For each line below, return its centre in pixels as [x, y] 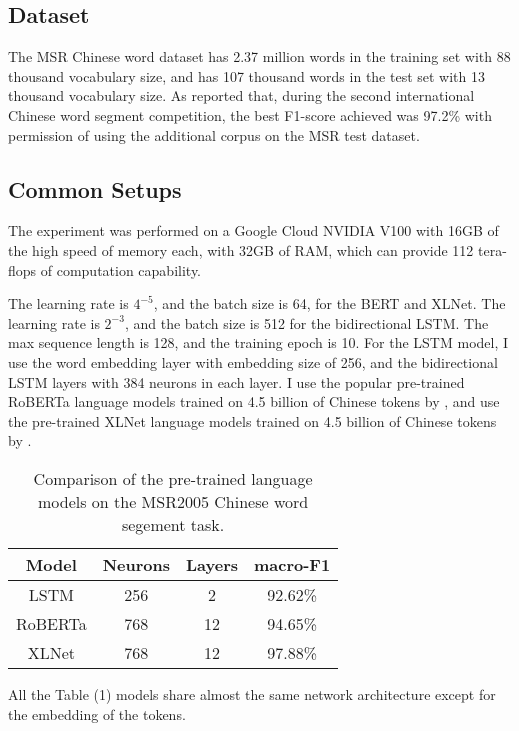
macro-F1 [292, 564]
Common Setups [95, 188]
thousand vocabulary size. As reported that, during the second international [241, 95]
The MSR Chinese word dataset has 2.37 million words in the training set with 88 [259, 56]
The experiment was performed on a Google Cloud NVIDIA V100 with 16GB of [253, 230]
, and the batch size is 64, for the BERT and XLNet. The [329, 303]
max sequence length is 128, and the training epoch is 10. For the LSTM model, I [258, 342]
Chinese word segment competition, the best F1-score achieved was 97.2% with [250, 114]
